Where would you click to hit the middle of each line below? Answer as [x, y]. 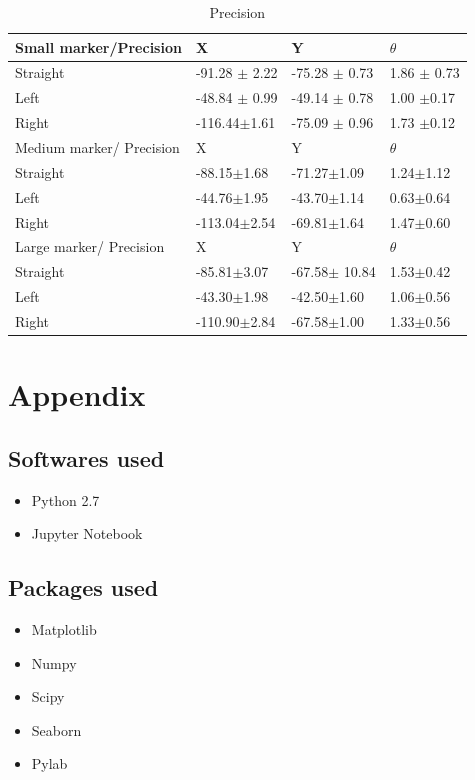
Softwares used [86, 457]
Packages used [83, 587]
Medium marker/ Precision [97, 146]
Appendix [77, 394]
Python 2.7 [65, 499]
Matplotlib [64, 628]
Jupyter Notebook [87, 533]
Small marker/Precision [98, 46]
